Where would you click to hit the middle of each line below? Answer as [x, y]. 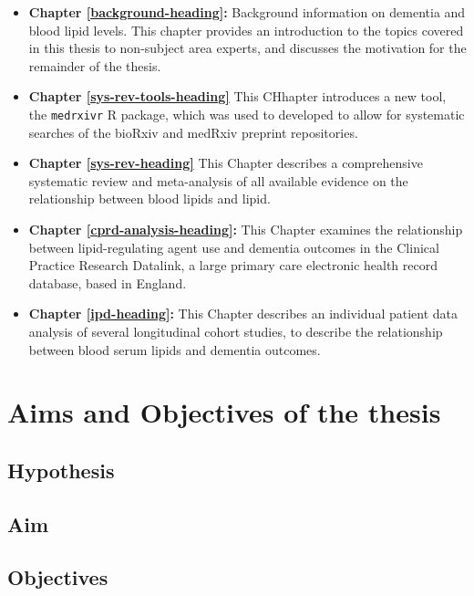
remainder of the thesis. [95, 65]
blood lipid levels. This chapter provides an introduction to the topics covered [246, 30]
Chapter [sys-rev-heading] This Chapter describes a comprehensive [226, 163]
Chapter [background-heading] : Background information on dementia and [247, 12]
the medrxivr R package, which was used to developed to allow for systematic [247, 114]
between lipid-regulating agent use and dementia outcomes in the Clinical [234, 247]
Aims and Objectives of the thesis [224, 412]
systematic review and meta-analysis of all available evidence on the [218, 180]
